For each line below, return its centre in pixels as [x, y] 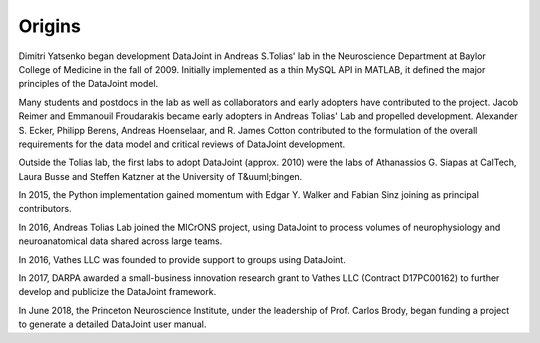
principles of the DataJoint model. [88, 84]
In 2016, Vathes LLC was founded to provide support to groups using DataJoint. [182, 259]
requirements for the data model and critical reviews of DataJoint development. [182, 144]
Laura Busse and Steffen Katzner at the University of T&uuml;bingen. [160, 176]
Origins [50, 26]
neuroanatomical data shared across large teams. [120, 241]
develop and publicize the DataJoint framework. [117, 292]
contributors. [45, 209]
